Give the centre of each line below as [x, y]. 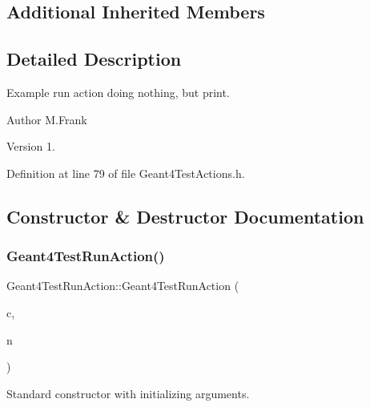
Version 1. [31, 146]
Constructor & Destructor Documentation [185, 216]
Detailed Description [94, 59]
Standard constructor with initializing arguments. [128, 393]
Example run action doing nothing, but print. [118, 92]
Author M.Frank [47, 119]
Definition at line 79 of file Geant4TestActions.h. [126, 173]
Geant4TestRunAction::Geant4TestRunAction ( [123, 286]
